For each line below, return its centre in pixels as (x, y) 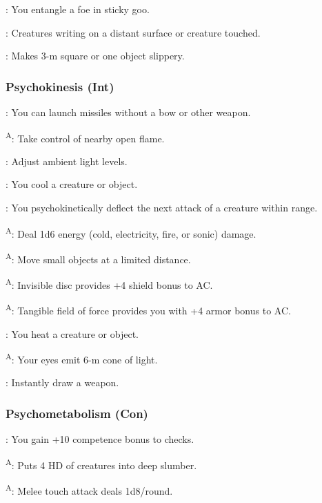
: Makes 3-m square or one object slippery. (95, 56)
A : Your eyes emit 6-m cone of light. (82, 358)
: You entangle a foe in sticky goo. (78, 9)
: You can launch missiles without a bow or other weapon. (128, 112)
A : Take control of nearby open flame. (85, 137)
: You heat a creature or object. (72, 333)
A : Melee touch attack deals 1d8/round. (89, 490)
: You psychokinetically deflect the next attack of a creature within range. (162, 208)
